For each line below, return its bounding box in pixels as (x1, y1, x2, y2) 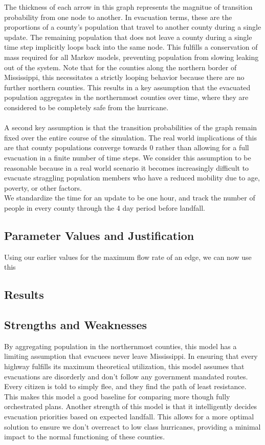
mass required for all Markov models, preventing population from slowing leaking (4, 51, 259, 62)
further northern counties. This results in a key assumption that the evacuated (4, 82, 251, 92)
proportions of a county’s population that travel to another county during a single (4, 22, 261, 32)
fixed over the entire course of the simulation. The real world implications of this (4, 132, 257, 143)
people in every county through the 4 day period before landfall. (4, 202, 205, 213)
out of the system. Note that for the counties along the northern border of (4, 62, 237, 72)
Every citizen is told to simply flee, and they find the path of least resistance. (4, 381, 247, 392)
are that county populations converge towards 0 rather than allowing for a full (4, 142, 249, 153)
